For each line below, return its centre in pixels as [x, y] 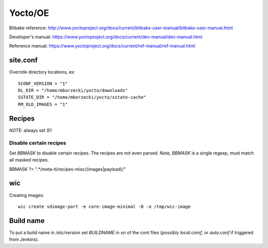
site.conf [24, 60]
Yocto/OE [29, 13]
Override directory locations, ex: [42, 72]
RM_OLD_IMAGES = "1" [43, 104]
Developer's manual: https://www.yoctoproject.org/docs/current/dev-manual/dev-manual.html [106, 37]
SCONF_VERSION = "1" [43, 83]
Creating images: [27, 195]
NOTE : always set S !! [31, 130]
